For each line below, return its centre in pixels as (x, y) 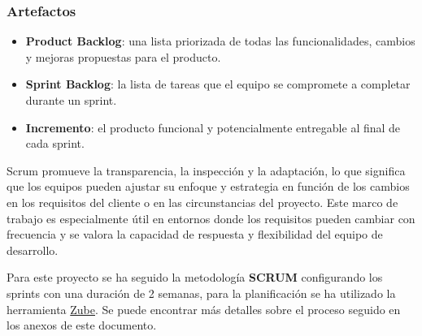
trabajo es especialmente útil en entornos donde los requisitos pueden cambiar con (211, 218)
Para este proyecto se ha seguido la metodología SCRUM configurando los (195, 277)
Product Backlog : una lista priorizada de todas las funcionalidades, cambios (220, 41)
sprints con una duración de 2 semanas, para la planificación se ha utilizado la (201, 293)
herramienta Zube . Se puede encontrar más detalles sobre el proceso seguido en (204, 309)
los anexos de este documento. (82, 325)
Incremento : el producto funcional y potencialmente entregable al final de (213, 127)
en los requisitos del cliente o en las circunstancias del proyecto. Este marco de (202, 202)
